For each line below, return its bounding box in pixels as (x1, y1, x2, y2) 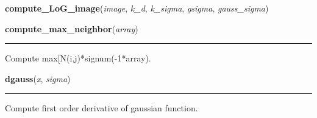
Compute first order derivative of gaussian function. (5, 102, 198, 114)
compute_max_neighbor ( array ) (5, 22, 138, 35)
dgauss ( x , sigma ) (5, 72, 71, 85)
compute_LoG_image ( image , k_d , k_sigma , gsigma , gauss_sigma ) (5, 2, 269, 14)
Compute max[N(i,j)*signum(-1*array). (5, 52, 151, 64)
